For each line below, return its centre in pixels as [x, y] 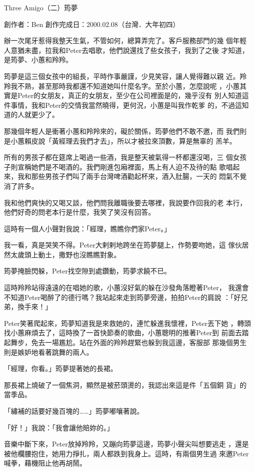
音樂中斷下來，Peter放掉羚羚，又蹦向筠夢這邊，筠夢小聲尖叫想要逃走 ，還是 [127, 444]
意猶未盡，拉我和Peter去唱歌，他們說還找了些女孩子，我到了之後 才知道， [130, 50]
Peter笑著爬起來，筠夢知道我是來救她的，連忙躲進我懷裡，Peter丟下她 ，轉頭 [127, 323]
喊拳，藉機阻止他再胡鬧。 [45, 463]
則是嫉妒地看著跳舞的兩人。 [49, 352]
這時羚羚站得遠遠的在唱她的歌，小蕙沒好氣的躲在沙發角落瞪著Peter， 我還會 [127, 287]
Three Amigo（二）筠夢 [41, 7]
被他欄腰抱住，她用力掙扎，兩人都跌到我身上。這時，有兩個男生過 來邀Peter [127, 453]
